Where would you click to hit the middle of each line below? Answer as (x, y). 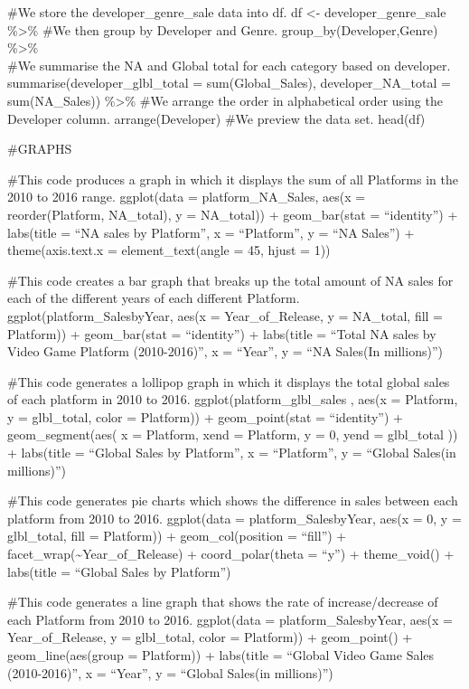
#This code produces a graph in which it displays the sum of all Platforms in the (233, 179)
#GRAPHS (40, 149)
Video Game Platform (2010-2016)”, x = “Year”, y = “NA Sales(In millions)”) (225, 351)
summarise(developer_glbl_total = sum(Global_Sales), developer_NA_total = (229, 83)
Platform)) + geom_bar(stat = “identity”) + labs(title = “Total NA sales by (222, 333)
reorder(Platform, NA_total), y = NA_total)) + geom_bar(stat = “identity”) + (233, 214)
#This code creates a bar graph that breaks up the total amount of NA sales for (230, 280)
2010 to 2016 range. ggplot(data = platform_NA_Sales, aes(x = (187, 197)
